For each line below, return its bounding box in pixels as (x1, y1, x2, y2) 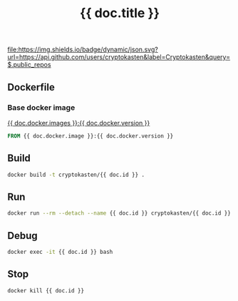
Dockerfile (7, 81, 56, 93)
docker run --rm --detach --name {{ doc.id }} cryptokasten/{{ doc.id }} (7, 210, 232, 217)
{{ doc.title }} (79, 5, 160, 21)
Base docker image (7, 102, 76, 112)
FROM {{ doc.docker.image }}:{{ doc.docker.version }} (7, 132, 174, 140)
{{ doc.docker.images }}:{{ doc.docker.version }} (7, 118, 150, 127)
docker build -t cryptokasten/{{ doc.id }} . (7, 171, 145, 178)
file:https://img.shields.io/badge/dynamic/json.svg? (7, 45, 158, 54)
